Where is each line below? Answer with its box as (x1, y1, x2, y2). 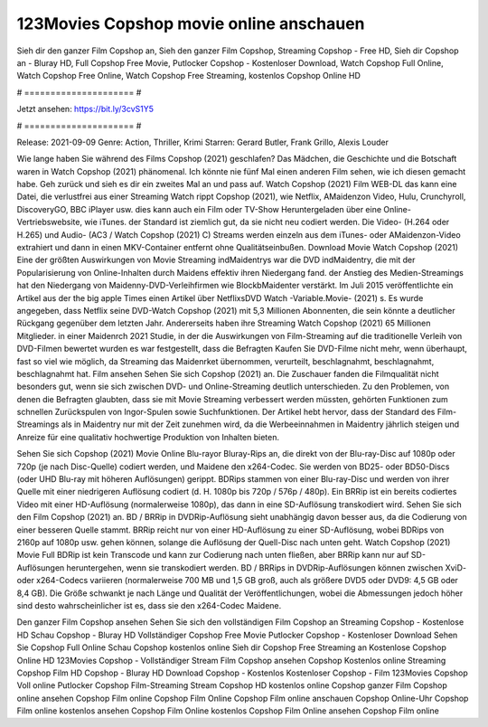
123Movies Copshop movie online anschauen (16, 14, 365, 33)
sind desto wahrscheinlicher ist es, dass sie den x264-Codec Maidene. (16, 600, 282, 610)
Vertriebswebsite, (16, 217, 83, 228)
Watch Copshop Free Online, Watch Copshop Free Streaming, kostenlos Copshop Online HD (16, 71, 361, 81)
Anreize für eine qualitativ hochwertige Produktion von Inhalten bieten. (16, 431, 280, 442)
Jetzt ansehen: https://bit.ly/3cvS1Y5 (16, 104, 154, 115)
